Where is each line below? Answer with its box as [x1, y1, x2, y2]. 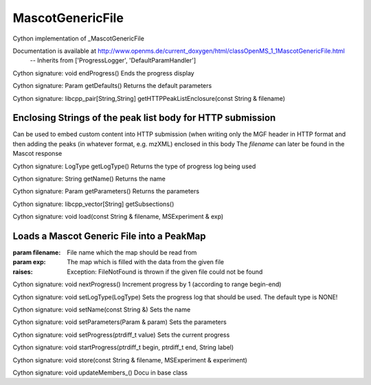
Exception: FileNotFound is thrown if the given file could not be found [67, 268, 263, 276]
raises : [12, 268, 34, 276]
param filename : [12, 248, 61, 257]
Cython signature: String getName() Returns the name [12, 174, 166, 183]
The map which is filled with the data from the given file [67, 258, 225, 266]
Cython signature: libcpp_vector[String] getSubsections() [12, 200, 175, 208]
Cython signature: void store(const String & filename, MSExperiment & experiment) [12, 355, 247, 364]
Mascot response [12, 150, 63, 158]
